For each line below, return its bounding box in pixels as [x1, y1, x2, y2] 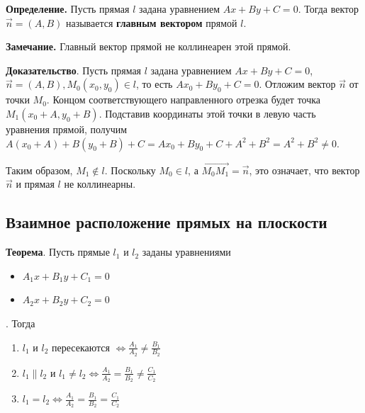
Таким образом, [6, 162, 73, 177]
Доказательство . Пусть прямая [6, 62, 142, 77]
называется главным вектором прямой [65, 15, 237, 30]
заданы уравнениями [142, 244, 231, 259]
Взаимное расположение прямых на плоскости [6, 211, 327, 233]
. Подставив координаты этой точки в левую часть [99, 106, 316, 120]
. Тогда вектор [298, 1, 359, 16]
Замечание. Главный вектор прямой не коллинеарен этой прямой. [6, 39, 291, 54]
